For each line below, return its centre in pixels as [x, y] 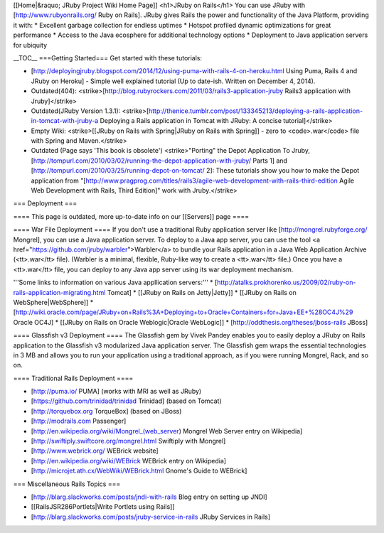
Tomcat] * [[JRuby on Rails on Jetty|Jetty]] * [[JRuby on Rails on [202, 292]
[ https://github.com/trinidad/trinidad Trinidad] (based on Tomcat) [126, 401]
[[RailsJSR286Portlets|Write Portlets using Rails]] [103, 507]
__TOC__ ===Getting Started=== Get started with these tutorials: [108, 58]
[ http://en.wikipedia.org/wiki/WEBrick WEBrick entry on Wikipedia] [129, 461]
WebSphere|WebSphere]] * [53, 302]
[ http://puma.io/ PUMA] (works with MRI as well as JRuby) [116, 392]
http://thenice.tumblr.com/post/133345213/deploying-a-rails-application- [255, 111]
